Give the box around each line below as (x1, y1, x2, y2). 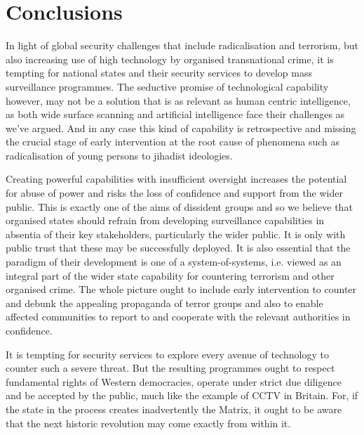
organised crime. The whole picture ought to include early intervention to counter (6, 282, 357, 297)
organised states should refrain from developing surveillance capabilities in (6, 213, 325, 228)
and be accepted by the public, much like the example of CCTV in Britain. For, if (6, 388, 358, 403)
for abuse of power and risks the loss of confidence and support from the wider (6, 186, 343, 200)
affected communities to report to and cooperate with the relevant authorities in (6, 309, 351, 324)
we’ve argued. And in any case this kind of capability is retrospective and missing (6, 120, 356, 135)
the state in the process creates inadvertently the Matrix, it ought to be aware (6, 401, 342, 416)
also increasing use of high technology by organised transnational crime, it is (6, 51, 334, 66)
